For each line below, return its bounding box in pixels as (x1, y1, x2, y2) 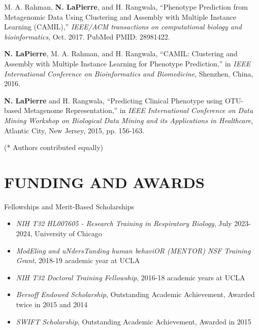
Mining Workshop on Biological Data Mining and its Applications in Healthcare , (4, 115, 253, 125)
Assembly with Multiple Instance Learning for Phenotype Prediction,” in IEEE (4, 58, 251, 68)
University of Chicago (35, 228, 102, 239)
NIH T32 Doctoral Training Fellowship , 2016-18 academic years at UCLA (16, 272, 245, 282)
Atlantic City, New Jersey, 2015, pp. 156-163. (4, 125, 145, 135)
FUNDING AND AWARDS (4, 171, 205, 192)
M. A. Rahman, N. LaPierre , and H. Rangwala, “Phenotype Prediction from (4, 2, 248, 12)
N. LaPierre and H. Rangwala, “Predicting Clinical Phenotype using (4, 95, 223, 105)
